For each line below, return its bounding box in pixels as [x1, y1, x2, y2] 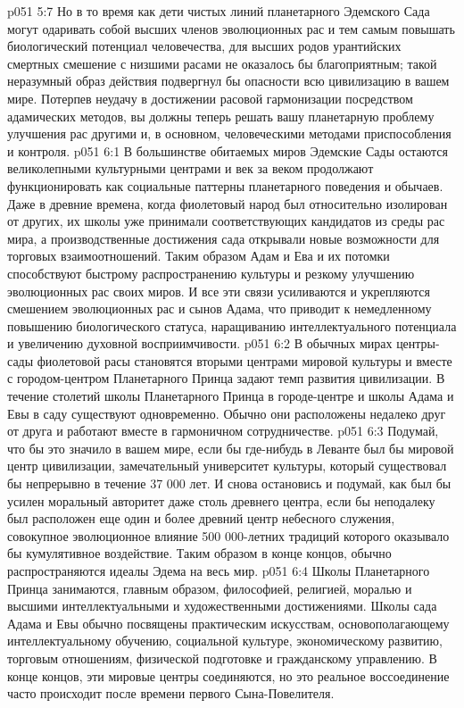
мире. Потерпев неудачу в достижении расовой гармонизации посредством [7, 88, 413, 107]
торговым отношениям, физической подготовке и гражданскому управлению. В [7, 648, 437, 667]
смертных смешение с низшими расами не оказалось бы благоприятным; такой [7, 54, 437, 72]
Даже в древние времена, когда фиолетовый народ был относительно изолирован [7, 194, 448, 212]
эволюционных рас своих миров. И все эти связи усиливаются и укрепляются [7, 281, 430, 300]
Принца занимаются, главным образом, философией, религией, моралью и [7, 579, 412, 597]
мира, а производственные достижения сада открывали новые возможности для [7, 229, 440, 247]
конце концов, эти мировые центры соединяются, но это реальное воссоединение [7, 666, 450, 685]
